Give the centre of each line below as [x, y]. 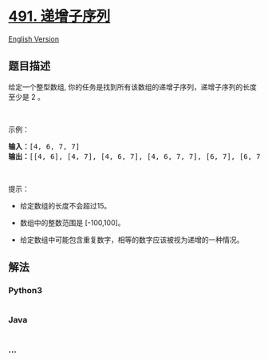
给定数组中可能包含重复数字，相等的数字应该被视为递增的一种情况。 [132, 240]
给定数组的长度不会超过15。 [65, 205]
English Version [34, 39]
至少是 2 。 [27, 97]
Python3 [25, 291]
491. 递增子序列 [59, 16]
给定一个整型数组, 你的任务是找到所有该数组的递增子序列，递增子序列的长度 [132, 87]
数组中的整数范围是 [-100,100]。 [72, 222]
